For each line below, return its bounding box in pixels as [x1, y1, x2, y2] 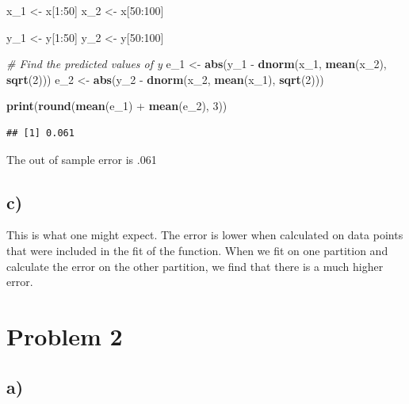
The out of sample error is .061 [6, 151, 157, 167]
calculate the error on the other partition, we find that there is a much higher [6, 257, 384, 274]
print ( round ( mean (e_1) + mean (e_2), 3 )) [6, 97, 227, 114]
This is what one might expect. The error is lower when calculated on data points [6, 227, 403, 243]
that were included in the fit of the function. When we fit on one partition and [6, 242, 388, 258]
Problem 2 [6, 319, 123, 352]
